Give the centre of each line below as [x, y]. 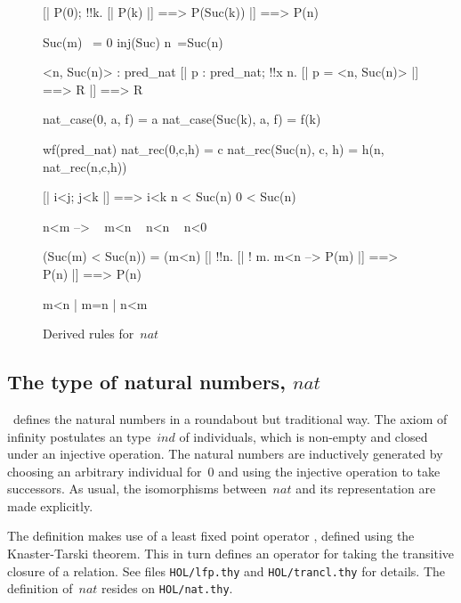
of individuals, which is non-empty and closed [303, 436]
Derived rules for [89, 334]
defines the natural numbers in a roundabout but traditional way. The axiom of [230, 418]
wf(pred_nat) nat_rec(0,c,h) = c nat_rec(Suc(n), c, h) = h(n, [214, 148]
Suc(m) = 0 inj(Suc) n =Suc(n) [133, 41]
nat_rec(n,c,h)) [85, 166]
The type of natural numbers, [146, 382]
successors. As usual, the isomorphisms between [137, 489]
